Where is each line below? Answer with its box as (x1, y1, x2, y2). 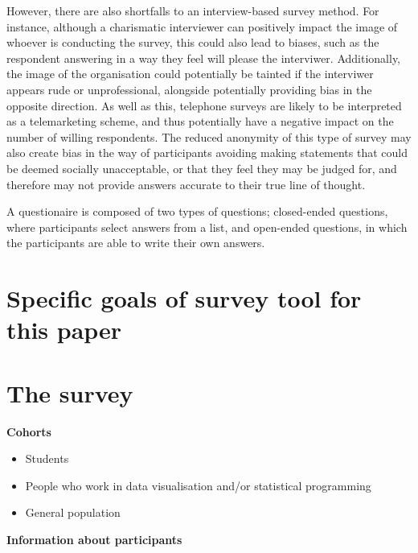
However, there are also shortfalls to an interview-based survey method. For (6, 2, 379, 19)
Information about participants (6, 530, 182, 547)
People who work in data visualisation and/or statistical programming (25, 477, 371, 493)
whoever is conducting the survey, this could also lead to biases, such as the (6, 34, 379, 51)
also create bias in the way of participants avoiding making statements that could (6, 144, 408, 161)
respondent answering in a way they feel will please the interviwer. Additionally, (6, 49, 401, 66)
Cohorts (6, 423, 51, 440)
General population (25, 504, 121, 521)
